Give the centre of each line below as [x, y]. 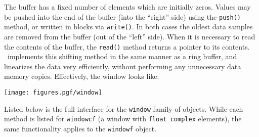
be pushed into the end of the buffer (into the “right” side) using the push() [122, 16]
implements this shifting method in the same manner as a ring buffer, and [122, 56]
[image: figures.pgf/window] [53, 92]
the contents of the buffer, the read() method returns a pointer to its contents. [127, 46]
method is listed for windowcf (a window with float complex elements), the [123, 119]
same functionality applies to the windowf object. [80, 128]
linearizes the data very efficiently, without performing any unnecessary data [123, 66]
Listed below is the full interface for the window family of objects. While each [124, 108]
